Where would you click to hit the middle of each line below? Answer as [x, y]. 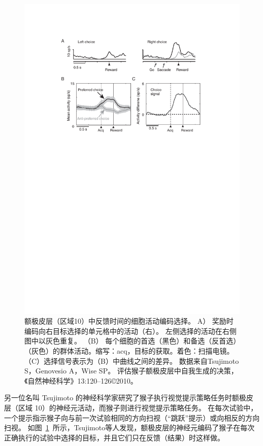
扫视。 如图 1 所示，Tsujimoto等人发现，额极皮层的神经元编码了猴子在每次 [129, 427]
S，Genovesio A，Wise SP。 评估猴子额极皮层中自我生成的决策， [131, 371]
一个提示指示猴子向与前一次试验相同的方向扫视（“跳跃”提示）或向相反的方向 [132, 417]
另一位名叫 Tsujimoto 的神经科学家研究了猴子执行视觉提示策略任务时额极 [125, 398]
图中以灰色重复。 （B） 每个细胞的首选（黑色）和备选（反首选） [131, 341]
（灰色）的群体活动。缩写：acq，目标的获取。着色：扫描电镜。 [129, 351]
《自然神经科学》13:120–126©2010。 [81, 380]
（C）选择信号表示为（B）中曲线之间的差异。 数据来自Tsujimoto [132, 361]
